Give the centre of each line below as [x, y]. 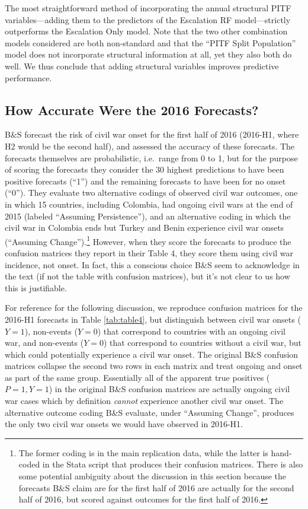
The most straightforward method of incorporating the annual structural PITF [148, 8]
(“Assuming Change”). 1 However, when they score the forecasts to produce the [148, 240]
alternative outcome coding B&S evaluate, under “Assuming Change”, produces [150, 412]
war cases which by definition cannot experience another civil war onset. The [144, 401]
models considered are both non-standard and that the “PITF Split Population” [150, 42]
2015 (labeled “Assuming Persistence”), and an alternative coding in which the [148, 216]
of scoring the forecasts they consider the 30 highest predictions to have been [145, 169]
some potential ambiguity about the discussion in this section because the [153, 476]
